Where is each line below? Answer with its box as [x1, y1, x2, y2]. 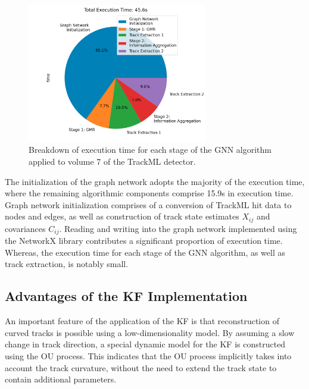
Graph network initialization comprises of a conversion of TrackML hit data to [5, 198, 292, 211]
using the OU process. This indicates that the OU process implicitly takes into [5, 350, 292, 362]
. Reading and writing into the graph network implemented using [59, 222, 297, 234]
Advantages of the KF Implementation [5, 287, 248, 305]
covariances [5, 222, 46, 234]
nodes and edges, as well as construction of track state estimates [5, 210, 239, 222]
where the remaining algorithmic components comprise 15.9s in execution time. [5, 187, 294, 199]
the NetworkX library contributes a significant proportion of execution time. [5, 234, 283, 247]
